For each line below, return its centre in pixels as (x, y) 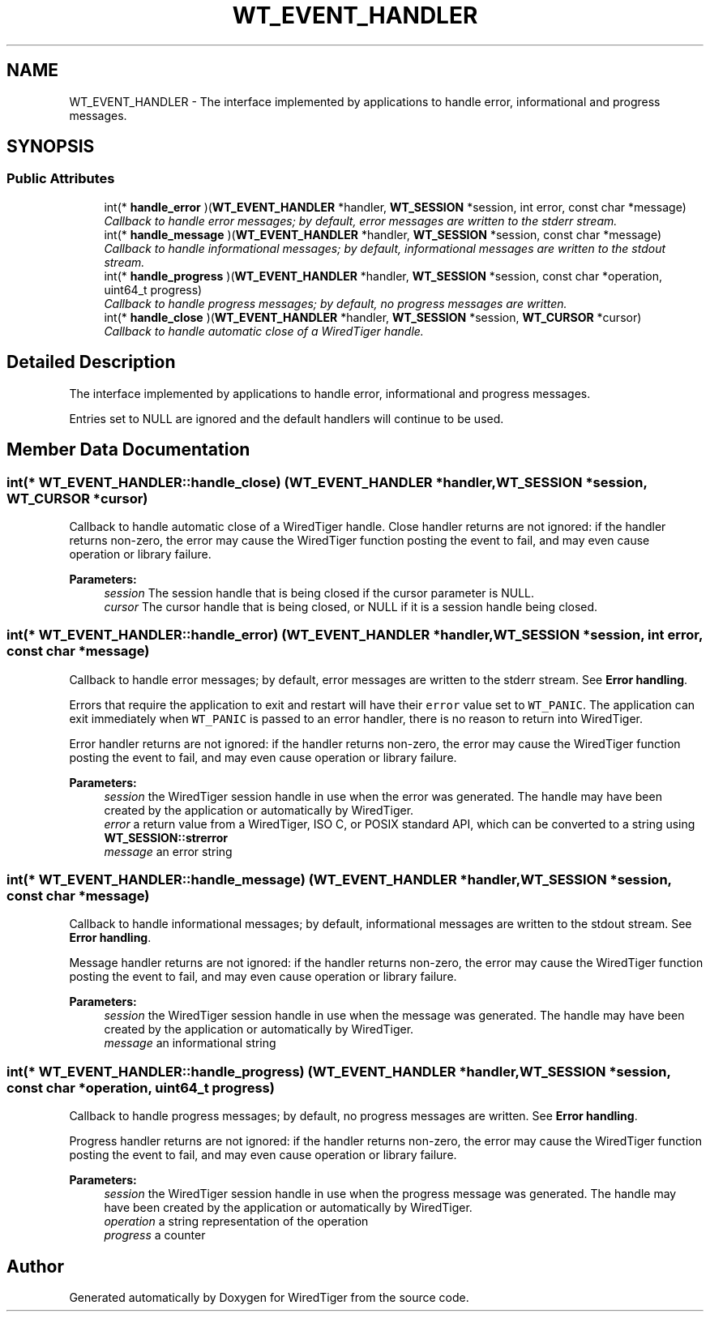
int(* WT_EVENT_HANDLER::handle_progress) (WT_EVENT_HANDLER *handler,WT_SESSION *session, (339, 1071)
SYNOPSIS (51, 147)
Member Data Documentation (128, 450)
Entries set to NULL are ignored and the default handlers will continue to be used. (287, 418)
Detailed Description (91, 362)
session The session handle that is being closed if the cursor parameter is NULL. (319, 593)
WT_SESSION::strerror (166, 837)
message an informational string (190, 1043)
